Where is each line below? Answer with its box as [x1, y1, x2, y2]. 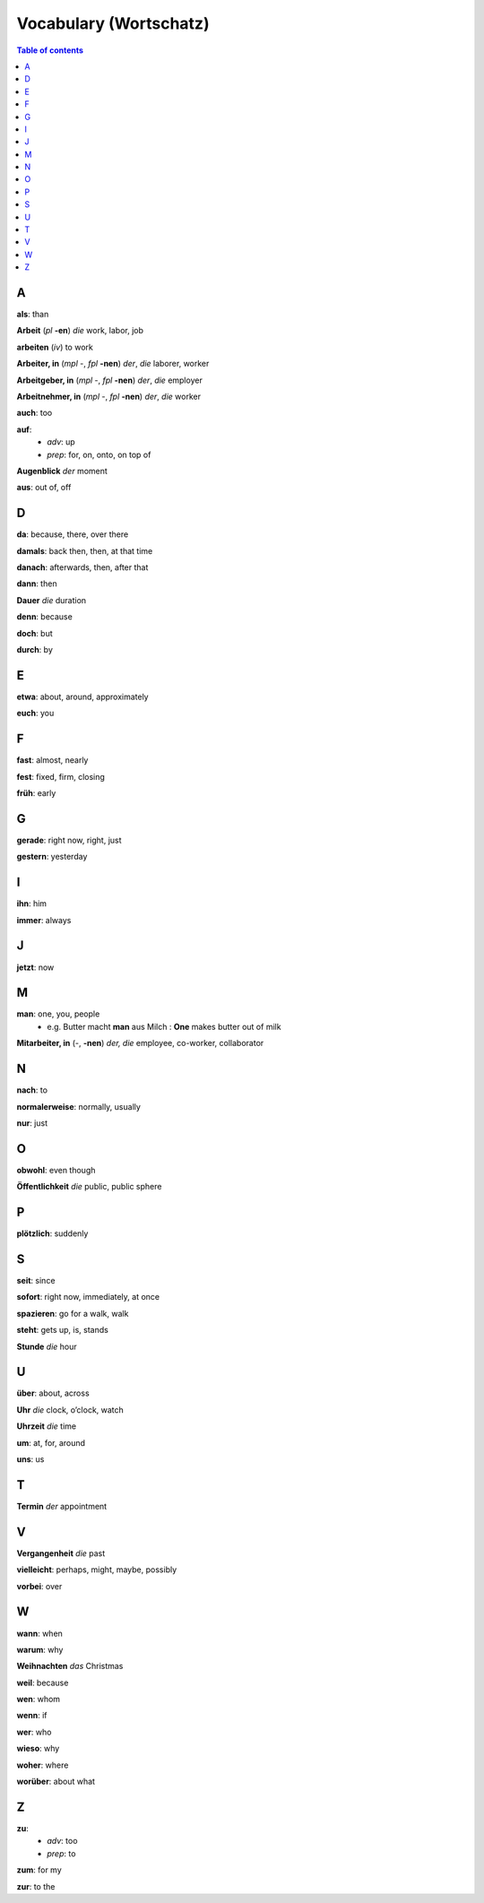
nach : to [16, 1085, 48, 1095]
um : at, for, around [16, 1437, 85, 1448]
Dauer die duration [16, 594, 87, 605]
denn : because [16, 611, 73, 622]
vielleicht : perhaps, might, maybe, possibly [16, 1564, 177, 1575]
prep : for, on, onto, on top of [47, 449, 151, 460]
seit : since [16, 1276, 56, 1285]
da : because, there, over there [16, 529, 129, 540]
